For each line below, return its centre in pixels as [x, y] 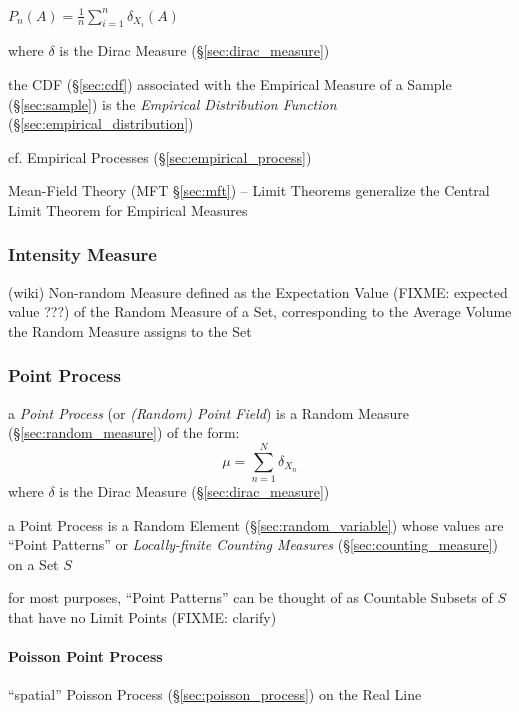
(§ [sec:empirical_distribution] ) [101, 123]
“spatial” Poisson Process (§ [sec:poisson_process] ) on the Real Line [215, 694]
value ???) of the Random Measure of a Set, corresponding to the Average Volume [260, 311]
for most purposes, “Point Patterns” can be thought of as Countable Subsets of [250, 597]
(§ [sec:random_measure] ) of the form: [124, 432]
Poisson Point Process [85, 656]
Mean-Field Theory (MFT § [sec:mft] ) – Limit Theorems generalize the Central [249, 190]
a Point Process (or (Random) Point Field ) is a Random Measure [209, 412]
